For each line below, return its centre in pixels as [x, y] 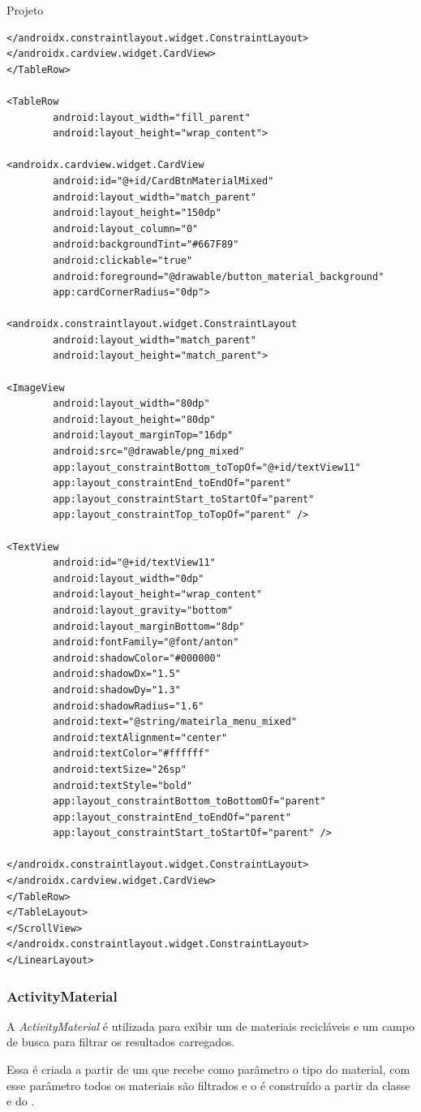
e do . [21, 1101]
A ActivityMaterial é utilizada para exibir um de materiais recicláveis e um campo [210, 1026]
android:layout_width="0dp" [129, 578]
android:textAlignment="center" [140, 737]
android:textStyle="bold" [123, 785]
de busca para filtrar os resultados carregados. [121, 1042]
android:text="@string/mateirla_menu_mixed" [175, 722]
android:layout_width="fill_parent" [152, 117]
